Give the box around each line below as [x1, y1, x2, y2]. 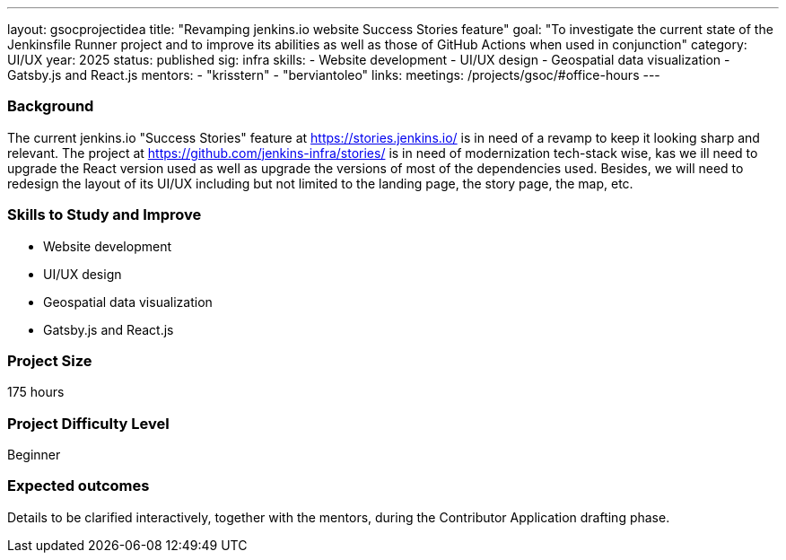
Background [7, 97, 94, 116]
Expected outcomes [7, 477, 150, 495]
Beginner [7, 447, 61, 462]
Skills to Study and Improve [7, 206, 202, 224]
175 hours [7, 384, 65, 400]
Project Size [7, 351, 92, 370]
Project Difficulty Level [7, 414, 170, 433]
